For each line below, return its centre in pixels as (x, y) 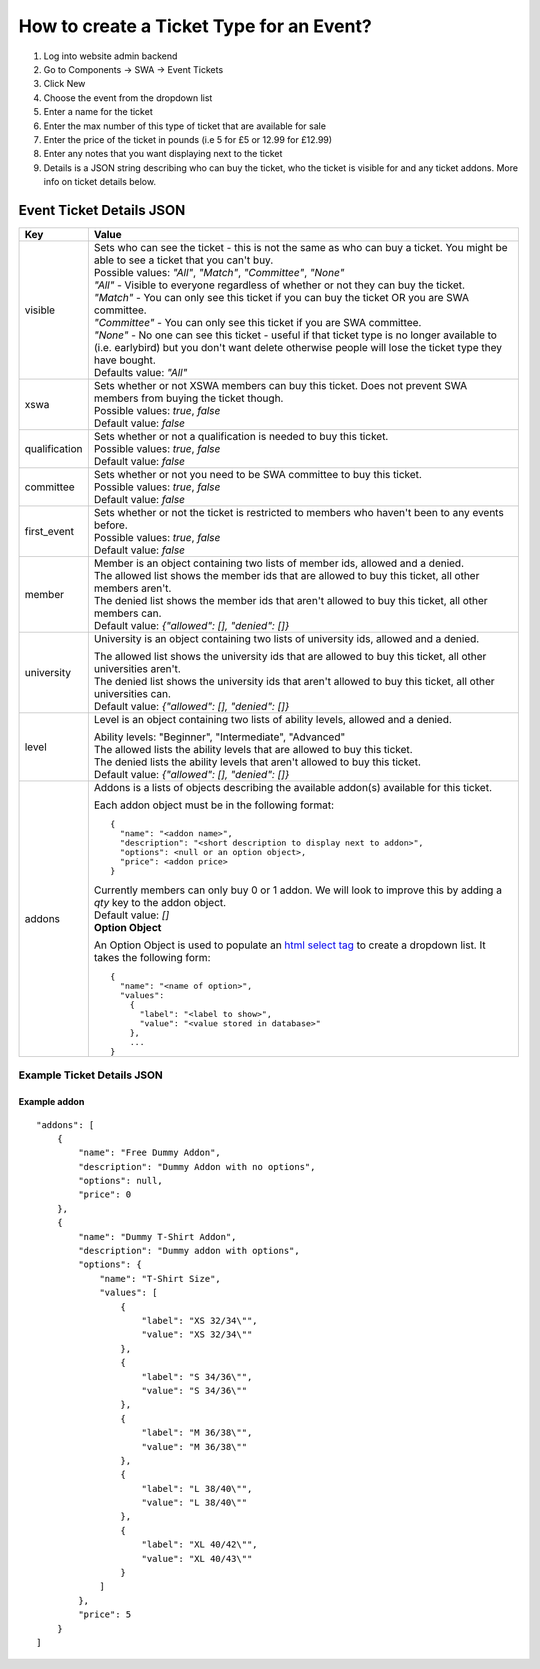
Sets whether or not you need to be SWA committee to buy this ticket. (257, 474)
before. (111, 525)
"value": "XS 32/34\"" (197, 1334)
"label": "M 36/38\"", (197, 1433)
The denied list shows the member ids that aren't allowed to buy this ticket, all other (291, 600)
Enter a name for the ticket (98, 112)
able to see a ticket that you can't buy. (183, 260)
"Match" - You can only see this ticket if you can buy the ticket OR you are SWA (281, 297)
